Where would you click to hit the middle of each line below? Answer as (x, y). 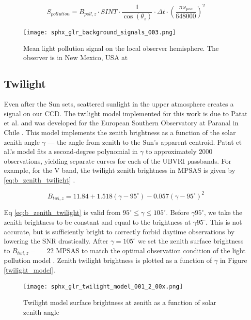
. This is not (224, 222)
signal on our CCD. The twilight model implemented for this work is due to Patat (126, 113)
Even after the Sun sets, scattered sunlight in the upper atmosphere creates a (119, 104)
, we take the (223, 212)
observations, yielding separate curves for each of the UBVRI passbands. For (118, 160)
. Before (178, 212)
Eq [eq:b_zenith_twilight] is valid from (62, 212)
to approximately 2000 (179, 151)
